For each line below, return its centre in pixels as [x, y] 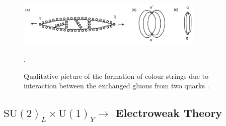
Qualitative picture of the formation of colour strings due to [116, 76]
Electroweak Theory [169, 113]
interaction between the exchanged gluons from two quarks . [117, 86]
